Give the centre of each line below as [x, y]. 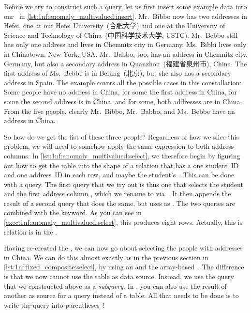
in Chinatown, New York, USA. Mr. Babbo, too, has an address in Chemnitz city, [126, 54]
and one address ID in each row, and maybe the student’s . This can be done [119, 175]
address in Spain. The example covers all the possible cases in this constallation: [123, 82]
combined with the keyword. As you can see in [73, 212]
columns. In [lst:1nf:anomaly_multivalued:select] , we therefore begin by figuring [122, 155]
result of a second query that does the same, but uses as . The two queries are [119, 203]
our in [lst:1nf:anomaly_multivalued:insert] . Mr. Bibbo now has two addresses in [125, 16]
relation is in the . [30, 231]
